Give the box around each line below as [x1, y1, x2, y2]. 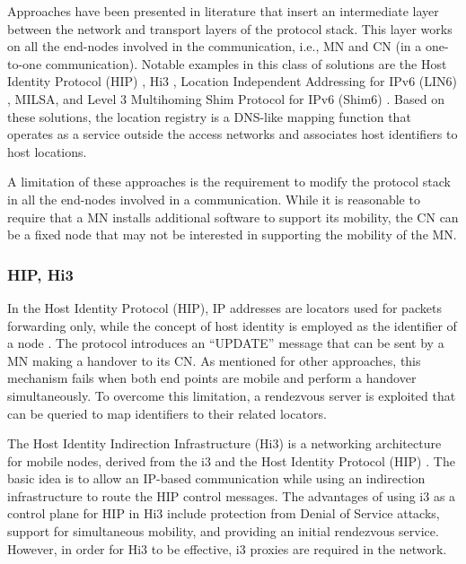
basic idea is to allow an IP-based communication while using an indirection [7, 469, 426, 488]
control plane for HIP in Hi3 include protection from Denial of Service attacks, [7, 504, 440, 523]
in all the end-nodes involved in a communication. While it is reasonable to [7, 189, 420, 208]
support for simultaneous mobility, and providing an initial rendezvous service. [7, 522, 439, 541]
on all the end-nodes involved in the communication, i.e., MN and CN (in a [7, 37, 422, 56]
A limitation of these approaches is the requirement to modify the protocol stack [7, 172, 451, 191]
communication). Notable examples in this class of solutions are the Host [45, 54, 447, 73]
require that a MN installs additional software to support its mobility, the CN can [7, 207, 459, 226]
